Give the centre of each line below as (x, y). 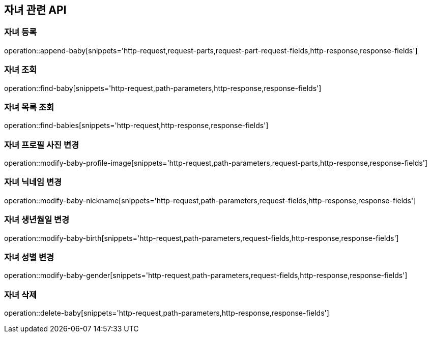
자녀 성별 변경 (29, 257)
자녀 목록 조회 (29, 107)
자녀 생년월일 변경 (37, 220)
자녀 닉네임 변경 (33, 182)
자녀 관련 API (35, 10)
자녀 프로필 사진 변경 (42, 145)
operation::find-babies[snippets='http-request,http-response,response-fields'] (136, 126)
